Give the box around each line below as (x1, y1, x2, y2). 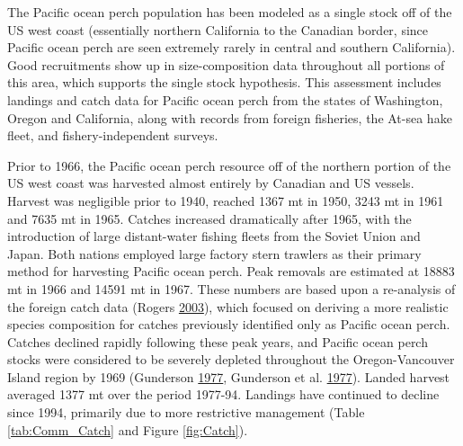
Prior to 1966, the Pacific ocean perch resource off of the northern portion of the (7, 156, 451, 174)
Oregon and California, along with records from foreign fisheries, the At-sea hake (7, 108, 452, 127)
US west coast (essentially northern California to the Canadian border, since (7, 20, 429, 39)
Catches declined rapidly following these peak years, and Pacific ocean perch (7, 332, 428, 351)
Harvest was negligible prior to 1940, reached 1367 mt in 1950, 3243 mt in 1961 (7, 191, 444, 210)
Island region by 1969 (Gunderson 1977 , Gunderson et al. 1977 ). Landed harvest (7, 367, 450, 386)
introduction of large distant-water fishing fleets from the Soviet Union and (7, 227, 421, 245)
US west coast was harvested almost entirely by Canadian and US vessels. (7, 174, 414, 192)
